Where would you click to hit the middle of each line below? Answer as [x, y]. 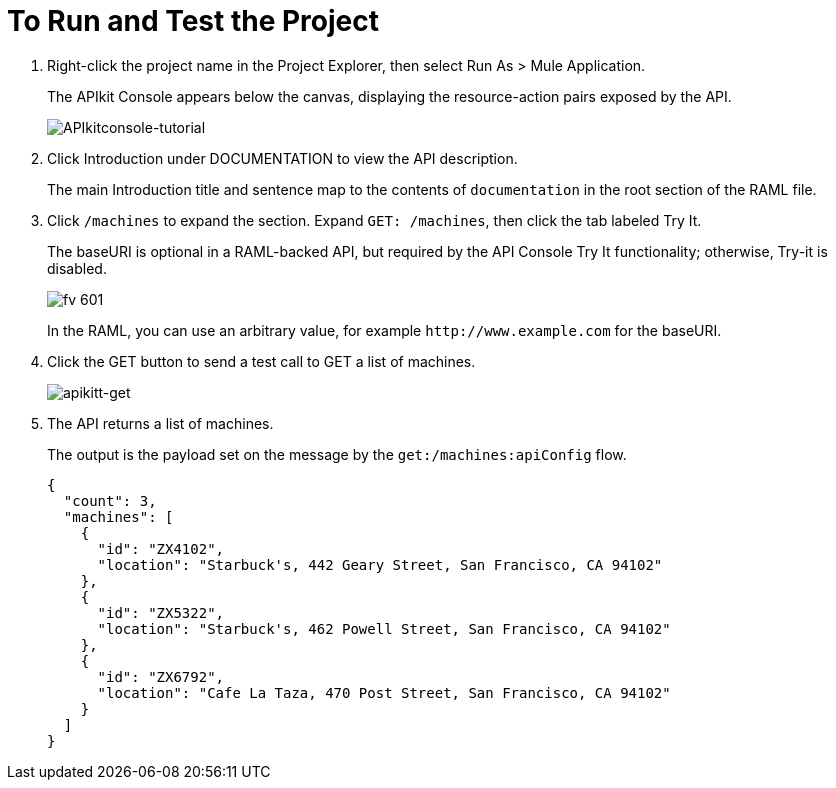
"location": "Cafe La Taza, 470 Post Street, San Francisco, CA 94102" [384, 692]
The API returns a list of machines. [160, 423]
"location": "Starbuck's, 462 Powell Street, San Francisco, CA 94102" [384, 628]
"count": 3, [110, 500]
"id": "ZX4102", [161, 548]
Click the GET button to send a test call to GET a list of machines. [261, 361]
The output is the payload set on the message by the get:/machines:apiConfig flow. [337, 454]
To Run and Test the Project [193, 21]
